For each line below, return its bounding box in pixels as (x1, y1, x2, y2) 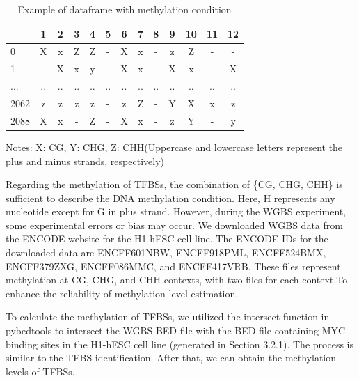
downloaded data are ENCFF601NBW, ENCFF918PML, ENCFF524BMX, (6, 245, 326, 260)
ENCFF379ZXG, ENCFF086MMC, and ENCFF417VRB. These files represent (6, 258, 341, 273)
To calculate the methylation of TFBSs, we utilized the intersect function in (6, 309, 330, 324)
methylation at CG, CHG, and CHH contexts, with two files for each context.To (6, 272, 348, 287)
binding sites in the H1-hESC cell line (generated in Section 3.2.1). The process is (6, 336, 353, 351)
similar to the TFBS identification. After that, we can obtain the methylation (6, 350, 337, 365)
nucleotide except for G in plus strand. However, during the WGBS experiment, (6, 204, 346, 219)
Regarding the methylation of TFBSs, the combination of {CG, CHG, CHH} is (6, 177, 343, 192)
